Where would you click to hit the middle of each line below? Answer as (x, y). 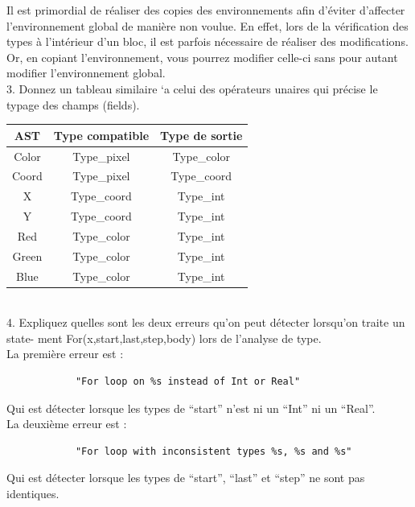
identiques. (33, 493)
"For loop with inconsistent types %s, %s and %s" (214, 451)
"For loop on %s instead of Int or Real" (188, 382)
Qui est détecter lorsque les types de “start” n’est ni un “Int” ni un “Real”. (191, 408)
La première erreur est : (65, 354)
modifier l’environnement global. (86, 73)
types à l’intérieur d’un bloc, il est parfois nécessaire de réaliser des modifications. (207, 41)
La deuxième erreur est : (67, 424)
